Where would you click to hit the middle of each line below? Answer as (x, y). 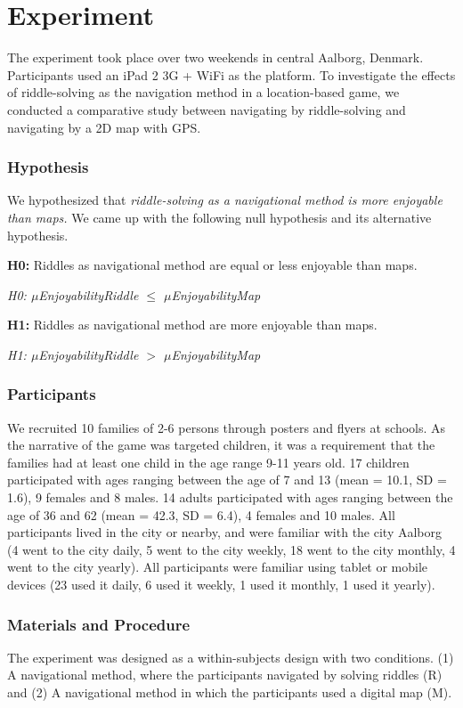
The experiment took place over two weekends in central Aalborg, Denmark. (215, 57)
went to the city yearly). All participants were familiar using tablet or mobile (218, 567)
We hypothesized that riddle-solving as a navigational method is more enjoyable (225, 200)
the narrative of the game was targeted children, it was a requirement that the (221, 445)
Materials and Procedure (99, 624)
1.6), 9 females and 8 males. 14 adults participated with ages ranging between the (230, 497)
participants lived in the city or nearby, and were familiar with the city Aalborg (225, 532)
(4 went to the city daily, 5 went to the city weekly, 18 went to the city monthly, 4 (231, 549)
